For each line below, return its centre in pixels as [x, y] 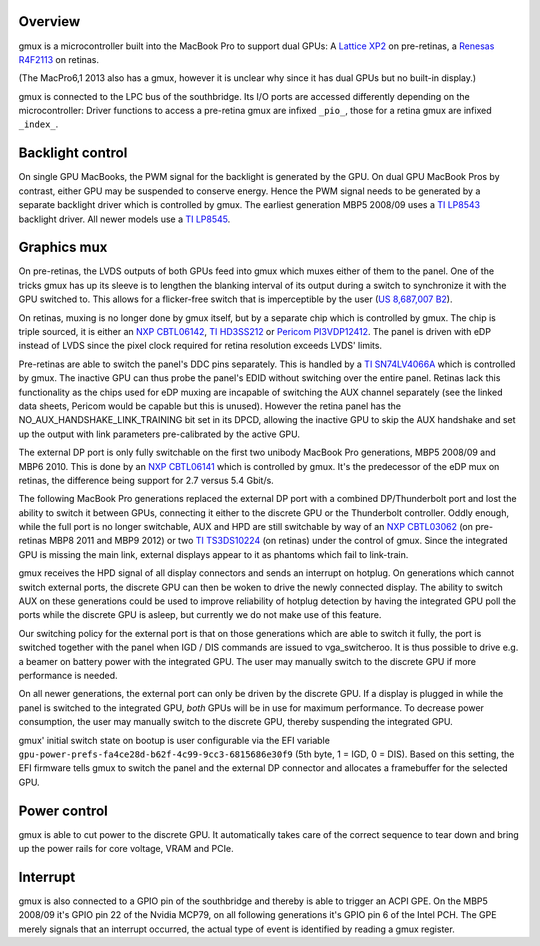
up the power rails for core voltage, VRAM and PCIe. [126, 849]
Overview [49, 21]
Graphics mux [63, 247]
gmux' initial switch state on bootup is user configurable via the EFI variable [174, 740]
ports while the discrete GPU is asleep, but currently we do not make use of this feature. [200, 615]
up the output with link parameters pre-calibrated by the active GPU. [159, 434]
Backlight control [73, 153]
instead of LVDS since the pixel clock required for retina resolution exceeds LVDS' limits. [200, 346]
